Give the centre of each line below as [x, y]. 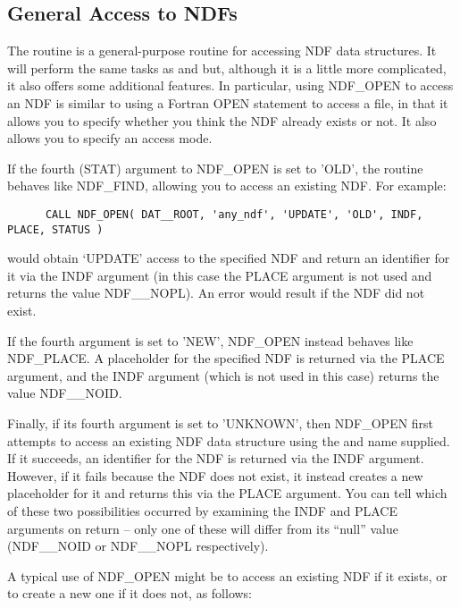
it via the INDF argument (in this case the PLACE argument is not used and [220, 275]
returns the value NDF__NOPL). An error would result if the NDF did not [216, 293]
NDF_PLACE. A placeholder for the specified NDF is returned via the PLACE [226, 358]
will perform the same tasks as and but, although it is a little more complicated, [227, 68]
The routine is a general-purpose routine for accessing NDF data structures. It [222, 51]
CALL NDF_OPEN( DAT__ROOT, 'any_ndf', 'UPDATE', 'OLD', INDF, [234, 214]
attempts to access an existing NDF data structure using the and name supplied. [229, 440]
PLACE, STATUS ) [55, 229]
